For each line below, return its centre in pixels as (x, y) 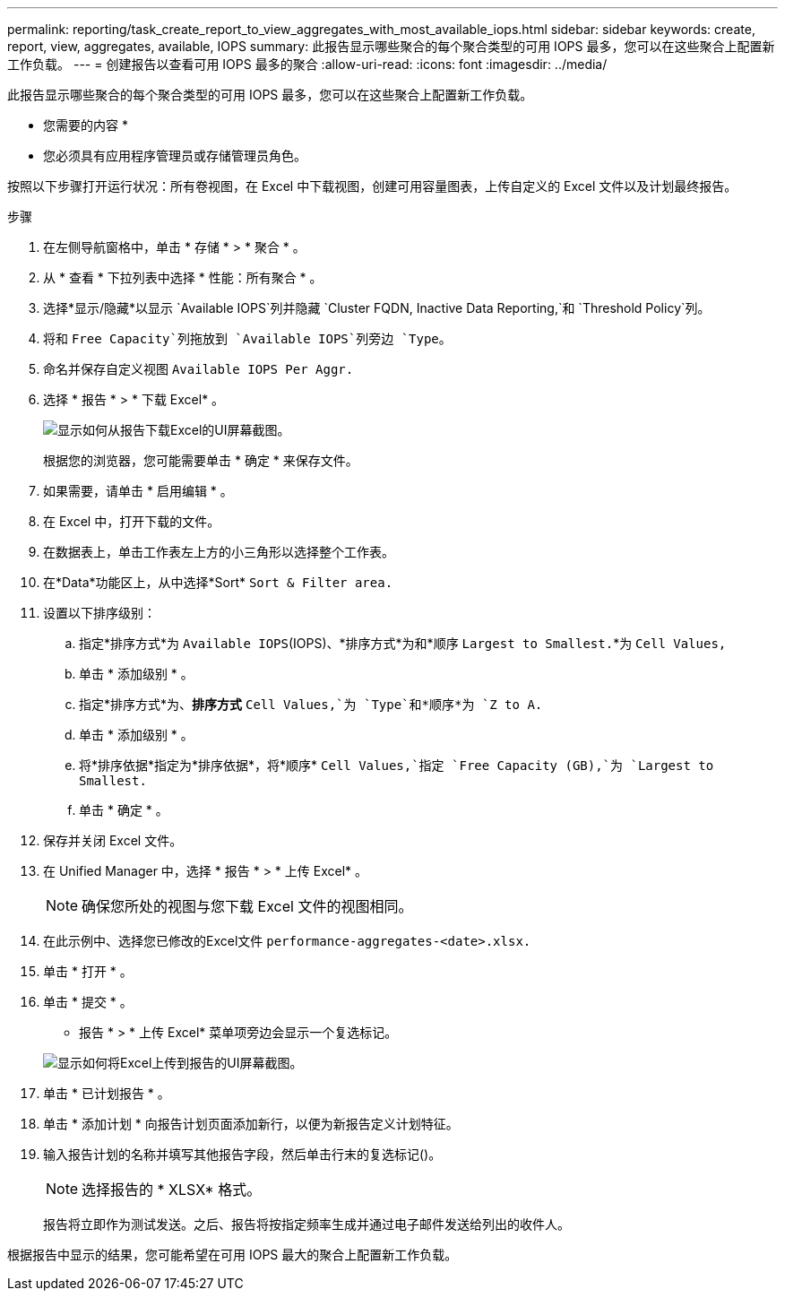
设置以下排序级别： (99, 613)
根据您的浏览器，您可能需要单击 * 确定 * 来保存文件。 (201, 460)
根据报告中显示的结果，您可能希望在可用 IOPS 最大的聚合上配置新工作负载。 (233, 1255)
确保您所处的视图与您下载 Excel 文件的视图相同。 (247, 906)
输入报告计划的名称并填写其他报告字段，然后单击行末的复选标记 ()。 (242, 1154)
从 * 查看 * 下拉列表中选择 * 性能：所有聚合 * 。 (183, 277)
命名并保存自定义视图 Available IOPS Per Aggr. (198, 369)
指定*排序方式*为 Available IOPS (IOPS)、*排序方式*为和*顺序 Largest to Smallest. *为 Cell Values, (403, 643)
